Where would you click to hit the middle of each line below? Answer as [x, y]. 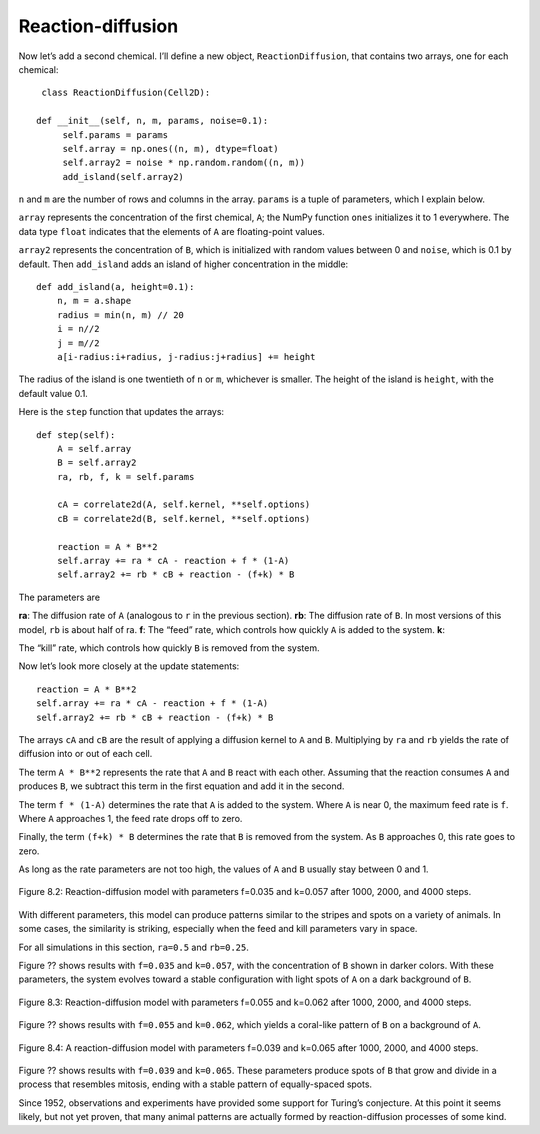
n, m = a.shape [94, 301]
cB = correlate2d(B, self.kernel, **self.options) [183, 518]
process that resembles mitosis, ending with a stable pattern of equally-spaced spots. [195, 1084]
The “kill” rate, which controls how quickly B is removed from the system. [169, 648]
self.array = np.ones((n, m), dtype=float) [170, 148]
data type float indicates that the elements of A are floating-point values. [171, 231]
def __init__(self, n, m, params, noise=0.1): [152, 121]
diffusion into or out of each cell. [85, 754]
